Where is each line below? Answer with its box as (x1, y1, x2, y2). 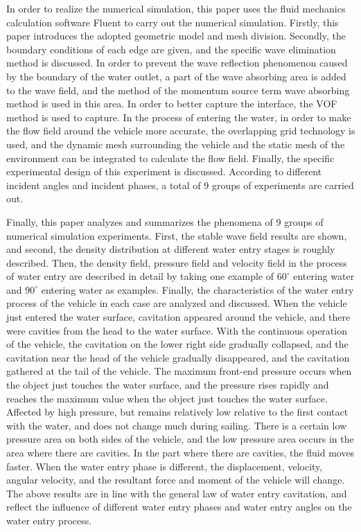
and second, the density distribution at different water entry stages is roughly (6, 242, 335, 256)
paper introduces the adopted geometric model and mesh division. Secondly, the (6, 28, 346, 43)
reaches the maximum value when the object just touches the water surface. (6, 391, 328, 405)
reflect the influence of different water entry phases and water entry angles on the (6, 499, 352, 514)
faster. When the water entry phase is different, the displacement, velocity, (6, 459, 323, 473)
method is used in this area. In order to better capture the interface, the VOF (6, 96, 337, 111)
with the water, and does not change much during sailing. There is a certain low (6, 418, 347, 432)
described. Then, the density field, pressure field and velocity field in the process (6, 255, 347, 269)
